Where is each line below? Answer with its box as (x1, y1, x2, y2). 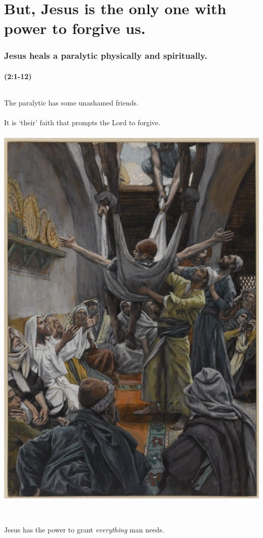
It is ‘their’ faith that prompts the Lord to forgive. (4, 117, 160, 128)
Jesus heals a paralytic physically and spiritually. (4, 49, 207, 62)
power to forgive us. (4, 18, 146, 39)
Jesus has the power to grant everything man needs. (4, 524, 164, 535)
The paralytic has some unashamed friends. (4, 97, 139, 108)
